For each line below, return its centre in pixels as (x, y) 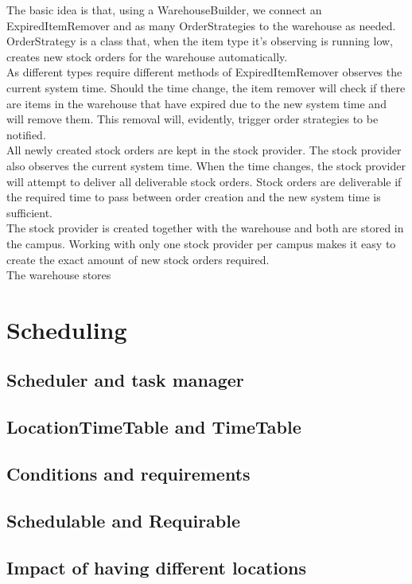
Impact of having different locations (157, 567)
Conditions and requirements (128, 474)
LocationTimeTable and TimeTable (154, 427)
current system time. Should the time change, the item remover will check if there (206, 87)
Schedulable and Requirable (124, 520)
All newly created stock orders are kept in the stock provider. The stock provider (204, 150)
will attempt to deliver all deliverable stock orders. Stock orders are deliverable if (204, 181)
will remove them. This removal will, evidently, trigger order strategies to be (192, 119)
